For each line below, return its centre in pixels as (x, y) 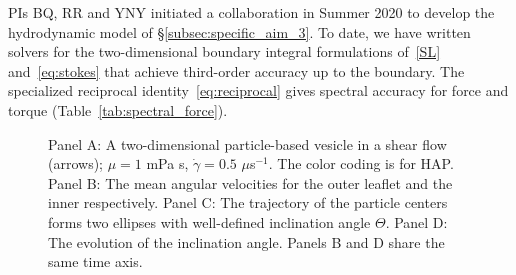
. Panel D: (416, 221)
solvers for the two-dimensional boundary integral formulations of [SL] (224, 51)
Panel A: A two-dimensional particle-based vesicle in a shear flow (247, 143)
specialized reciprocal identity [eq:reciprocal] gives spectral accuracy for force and (258, 90)
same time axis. (95, 261)
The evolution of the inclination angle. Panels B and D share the (246, 241)
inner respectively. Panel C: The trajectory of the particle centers (248, 202)
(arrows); (75, 163)
